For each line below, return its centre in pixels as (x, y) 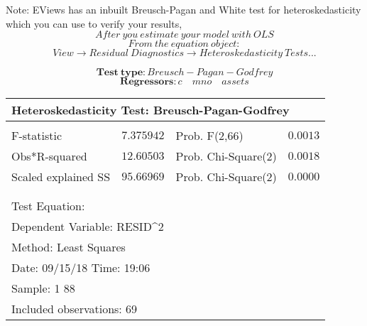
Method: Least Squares (69, 247)
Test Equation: (48, 206)
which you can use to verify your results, (94, 23)
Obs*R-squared (49, 156)
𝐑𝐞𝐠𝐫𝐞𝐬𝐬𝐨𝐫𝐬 (147, 82)
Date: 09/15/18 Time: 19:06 (81, 268)
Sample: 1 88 (43, 288)
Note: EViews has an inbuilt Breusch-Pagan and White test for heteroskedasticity (183, 9)
